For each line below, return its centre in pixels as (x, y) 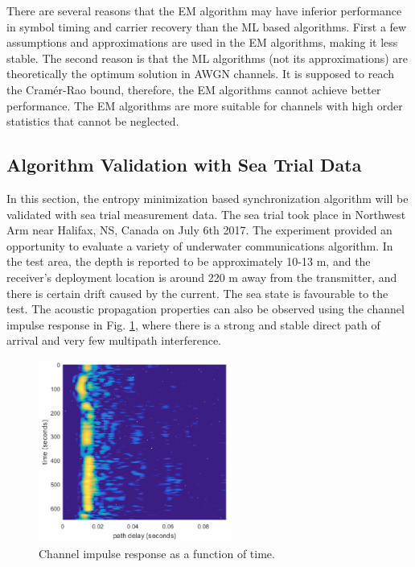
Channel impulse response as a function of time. (157, 553)
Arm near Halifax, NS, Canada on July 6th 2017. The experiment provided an (199, 230)
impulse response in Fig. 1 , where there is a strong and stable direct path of (193, 324)
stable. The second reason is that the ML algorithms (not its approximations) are (207, 58)
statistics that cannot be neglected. (93, 121)
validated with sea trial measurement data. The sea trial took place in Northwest (206, 214)
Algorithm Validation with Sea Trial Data (184, 165)
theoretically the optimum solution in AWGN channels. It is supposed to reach (201, 74)
